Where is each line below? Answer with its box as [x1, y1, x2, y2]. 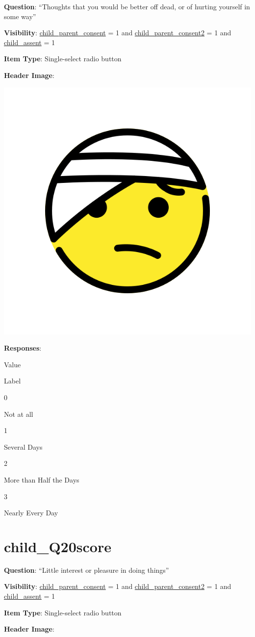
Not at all [4, 408, 33, 419]
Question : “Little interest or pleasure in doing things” [4, 564, 169, 575]
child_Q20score [4, 536, 111, 556]
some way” [4, 11, 36, 21]
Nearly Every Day [4, 508, 58, 518]
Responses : [4, 343, 42, 353]
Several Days [4, 441, 43, 452]
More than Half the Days [4, 474, 79, 484]
